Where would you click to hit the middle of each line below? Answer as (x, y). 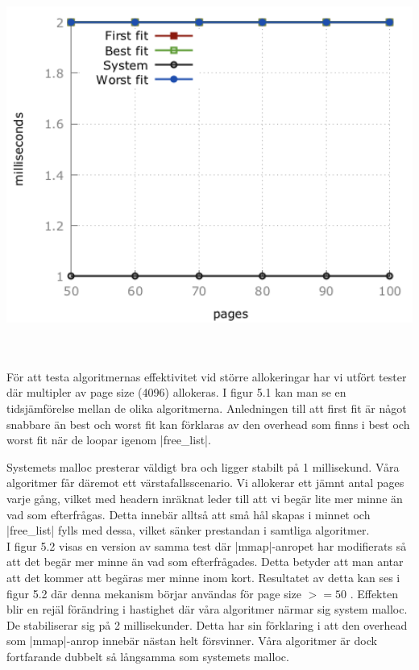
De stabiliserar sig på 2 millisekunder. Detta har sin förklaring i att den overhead (207, 624)
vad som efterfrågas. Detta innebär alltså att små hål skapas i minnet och (189, 514)
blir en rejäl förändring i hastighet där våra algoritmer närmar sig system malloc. (207, 609)
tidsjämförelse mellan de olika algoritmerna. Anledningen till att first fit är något (207, 408)
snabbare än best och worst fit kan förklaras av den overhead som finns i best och (208, 424)
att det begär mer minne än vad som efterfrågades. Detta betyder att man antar (205, 562)
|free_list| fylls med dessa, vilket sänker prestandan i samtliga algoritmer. (188, 530)
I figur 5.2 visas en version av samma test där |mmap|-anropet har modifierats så (207, 545)
